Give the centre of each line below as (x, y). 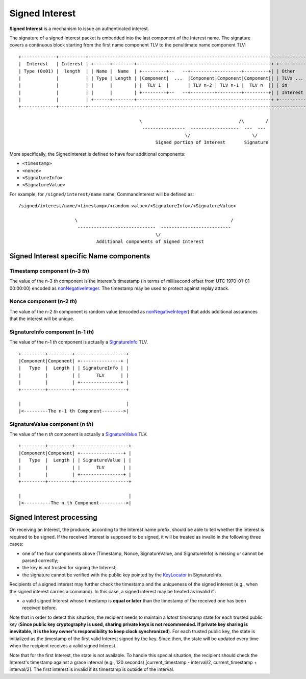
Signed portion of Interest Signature (212, 142)
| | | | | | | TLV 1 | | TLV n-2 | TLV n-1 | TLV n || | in (153, 85)
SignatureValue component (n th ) (52, 424)
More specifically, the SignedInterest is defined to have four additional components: (97, 154)
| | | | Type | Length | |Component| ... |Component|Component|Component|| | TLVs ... (161, 78)
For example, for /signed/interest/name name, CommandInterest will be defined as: (102, 194)
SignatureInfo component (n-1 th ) (52, 332)
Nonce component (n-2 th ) (43, 301)
